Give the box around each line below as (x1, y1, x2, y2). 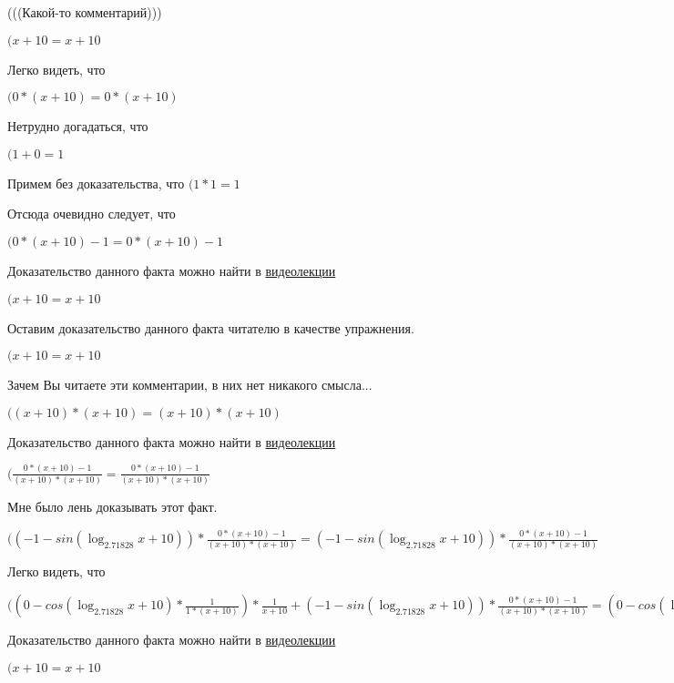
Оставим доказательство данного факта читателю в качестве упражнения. (7, 318, 414, 337)
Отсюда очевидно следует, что (7, 204, 176, 223)
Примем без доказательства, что (7, 173, 185, 192)
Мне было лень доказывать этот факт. (7, 497, 218, 516)
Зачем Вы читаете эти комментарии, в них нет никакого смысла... (7, 375, 373, 394)
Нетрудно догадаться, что (7, 117, 148, 136)
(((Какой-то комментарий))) (7, 3, 162, 21)
